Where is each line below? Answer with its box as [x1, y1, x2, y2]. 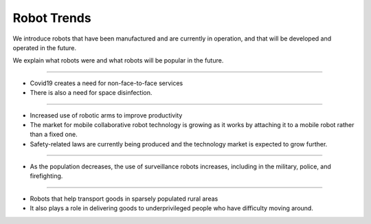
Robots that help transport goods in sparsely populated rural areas [30, 194, 218, 203]
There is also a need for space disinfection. [30, 89, 153, 97]
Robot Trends [12, 10, 92, 25]
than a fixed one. [30, 131, 78, 139]
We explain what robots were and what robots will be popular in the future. [12, 56, 224, 65]
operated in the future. [12, 43, 77, 52]
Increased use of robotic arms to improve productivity [30, 111, 183, 120]
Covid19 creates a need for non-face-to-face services [30, 79, 183, 87]
